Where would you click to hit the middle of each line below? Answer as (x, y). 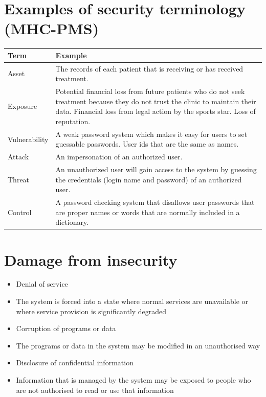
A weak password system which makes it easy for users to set (151, 134)
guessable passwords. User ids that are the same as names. (147, 144)
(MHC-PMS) (52, 28)
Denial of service (42, 284)
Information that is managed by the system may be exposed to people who (134, 380)
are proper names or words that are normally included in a (148, 212)
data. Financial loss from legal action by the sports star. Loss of (156, 111)
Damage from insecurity (91, 259)
